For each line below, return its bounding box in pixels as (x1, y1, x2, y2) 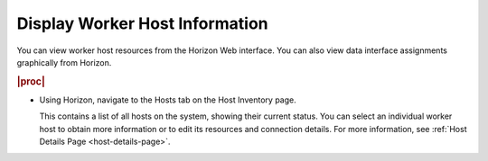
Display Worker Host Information (16, 13, 268, 33)
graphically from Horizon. (16, 57, 112, 67)
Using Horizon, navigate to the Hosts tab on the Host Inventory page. (39, 94, 297, 105)
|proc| (16, 75, 45, 87)
